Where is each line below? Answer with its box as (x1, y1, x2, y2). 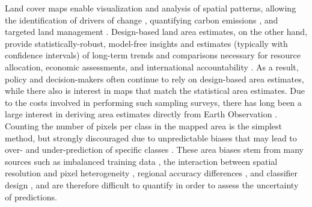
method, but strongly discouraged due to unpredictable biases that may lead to (5, 131, 297, 144)
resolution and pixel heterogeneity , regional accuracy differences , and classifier (5, 167, 298, 179)
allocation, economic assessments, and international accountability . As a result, (5, 60, 299, 73)
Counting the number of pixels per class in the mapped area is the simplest (5, 119, 283, 132)
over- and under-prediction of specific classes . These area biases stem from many (5, 143, 304, 156)
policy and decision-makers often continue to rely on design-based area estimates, (5, 72, 304, 85)
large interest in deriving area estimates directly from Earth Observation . (5, 108, 278, 120)
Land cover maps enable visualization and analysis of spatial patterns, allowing (5, 2, 296, 14)
